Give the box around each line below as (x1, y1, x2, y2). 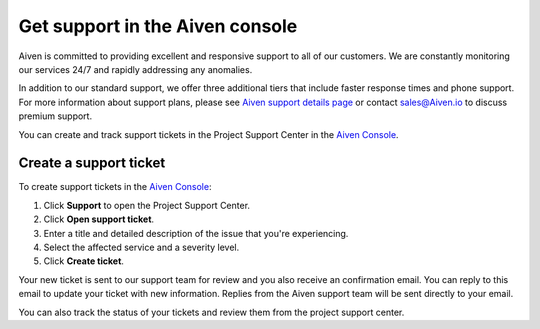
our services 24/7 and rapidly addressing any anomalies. (18, 63, 253, 75)
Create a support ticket (18, 155, 166, 172)
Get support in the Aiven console (18, 15, 298, 37)
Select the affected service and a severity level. (43, 241, 240, 253)
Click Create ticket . (43, 255, 125, 267)
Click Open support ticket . (43, 213, 155, 225)
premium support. (18, 110, 93, 122)
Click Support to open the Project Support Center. (43, 199, 250, 211)
